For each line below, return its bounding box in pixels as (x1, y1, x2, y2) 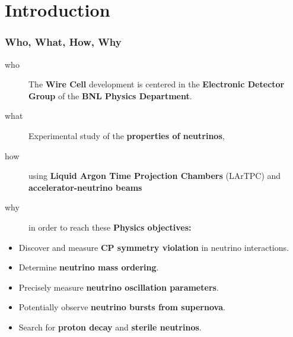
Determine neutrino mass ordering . (18, 261, 159, 273)
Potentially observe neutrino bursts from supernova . (18, 301, 225, 313)
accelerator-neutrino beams (28, 181, 142, 193)
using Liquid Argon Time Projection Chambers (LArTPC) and (28, 169, 281, 182)
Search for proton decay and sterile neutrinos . (18, 320, 202, 333)
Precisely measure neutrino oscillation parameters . (18, 281, 219, 293)
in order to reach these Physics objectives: (28, 221, 192, 233)
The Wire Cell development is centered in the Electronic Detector (28, 78, 285, 90)
